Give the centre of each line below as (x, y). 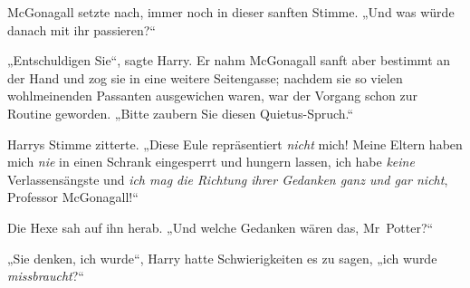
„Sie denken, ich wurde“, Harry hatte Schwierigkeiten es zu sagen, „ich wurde (222, 258)
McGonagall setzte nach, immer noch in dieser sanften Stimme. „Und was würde (231, 12)
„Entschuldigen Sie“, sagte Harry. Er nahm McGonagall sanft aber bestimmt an (229, 60)
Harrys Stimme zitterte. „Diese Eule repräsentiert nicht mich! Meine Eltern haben (235, 144)
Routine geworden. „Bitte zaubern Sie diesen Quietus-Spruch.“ (181, 113)
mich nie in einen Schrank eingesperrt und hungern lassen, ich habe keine (211, 162)
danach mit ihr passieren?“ (82, 29)
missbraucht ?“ (46, 276)
